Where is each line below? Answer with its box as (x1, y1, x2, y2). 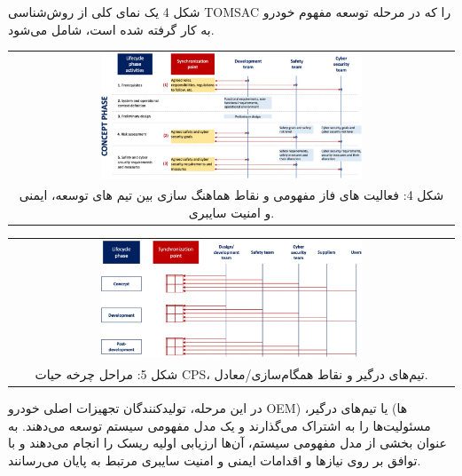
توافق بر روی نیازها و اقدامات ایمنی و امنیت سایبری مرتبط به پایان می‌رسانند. (8, 450, 421, 469)
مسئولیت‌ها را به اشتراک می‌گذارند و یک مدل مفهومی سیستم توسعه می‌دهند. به (8, 416, 431, 434)
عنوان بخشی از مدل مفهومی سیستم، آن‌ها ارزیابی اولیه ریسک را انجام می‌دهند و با (8, 433, 447, 452)
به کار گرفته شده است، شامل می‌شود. (8, 20, 215, 38)
